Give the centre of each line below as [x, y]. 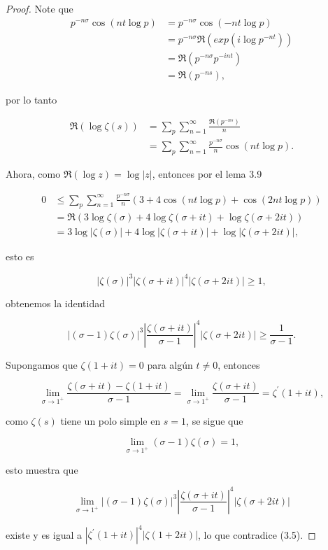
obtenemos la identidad [56, 303]
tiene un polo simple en [110, 420]
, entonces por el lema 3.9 [207, 174]
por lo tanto [31, 99]
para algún [170, 364]
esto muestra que [42, 469]
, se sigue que [215, 420]
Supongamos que [42, 364]
